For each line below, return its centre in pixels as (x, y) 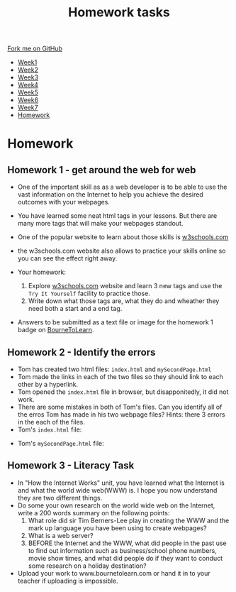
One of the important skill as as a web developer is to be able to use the (122, 187)
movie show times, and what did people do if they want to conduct (125, 558)
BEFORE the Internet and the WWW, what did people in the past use (127, 543)
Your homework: (41, 272)
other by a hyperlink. (48, 384)
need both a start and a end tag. (75, 309)
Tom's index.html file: (50, 429)
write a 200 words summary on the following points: (94, 512)
